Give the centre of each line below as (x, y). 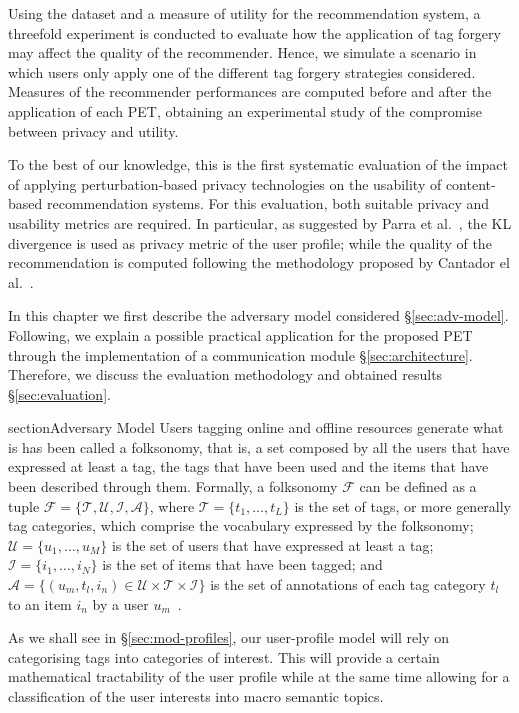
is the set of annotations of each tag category (348, 584)
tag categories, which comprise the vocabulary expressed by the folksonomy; (241, 525)
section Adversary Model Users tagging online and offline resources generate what (256, 427)
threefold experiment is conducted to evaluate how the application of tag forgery (254, 32)
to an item (40, 603)
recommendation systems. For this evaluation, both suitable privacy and (268, 203)
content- (470, 183)
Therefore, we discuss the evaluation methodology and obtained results (225, 374)
